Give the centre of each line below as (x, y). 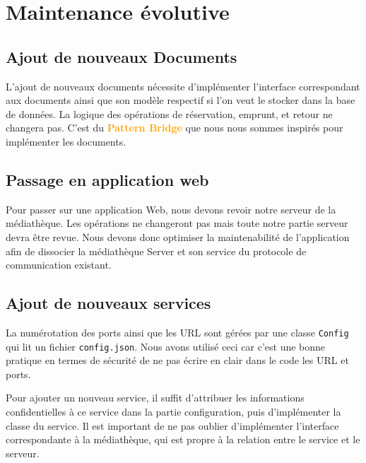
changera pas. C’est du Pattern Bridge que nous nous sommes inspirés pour (175, 128)
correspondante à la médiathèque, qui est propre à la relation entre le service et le (183, 439)
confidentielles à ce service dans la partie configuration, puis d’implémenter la (173, 412)
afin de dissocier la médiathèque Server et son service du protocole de (156, 251)
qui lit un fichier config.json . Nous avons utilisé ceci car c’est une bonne (166, 346)
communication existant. (59, 265)
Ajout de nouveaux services (108, 303)
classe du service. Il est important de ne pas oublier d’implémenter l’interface (172, 425)
